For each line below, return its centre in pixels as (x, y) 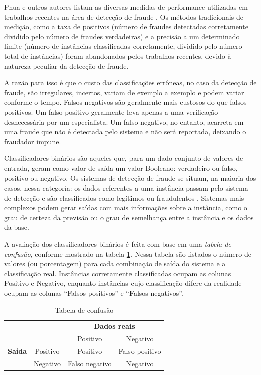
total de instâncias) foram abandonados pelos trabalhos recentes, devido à (118, 55)
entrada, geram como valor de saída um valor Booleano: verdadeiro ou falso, (121, 168)
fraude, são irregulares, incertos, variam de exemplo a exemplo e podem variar (124, 92)
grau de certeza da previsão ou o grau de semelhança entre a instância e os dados (129, 217)
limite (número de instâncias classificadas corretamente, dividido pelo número (123, 46)
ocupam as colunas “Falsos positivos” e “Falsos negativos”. (94, 293)
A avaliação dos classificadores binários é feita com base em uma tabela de (118, 244)
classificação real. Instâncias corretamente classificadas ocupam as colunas (118, 273)
